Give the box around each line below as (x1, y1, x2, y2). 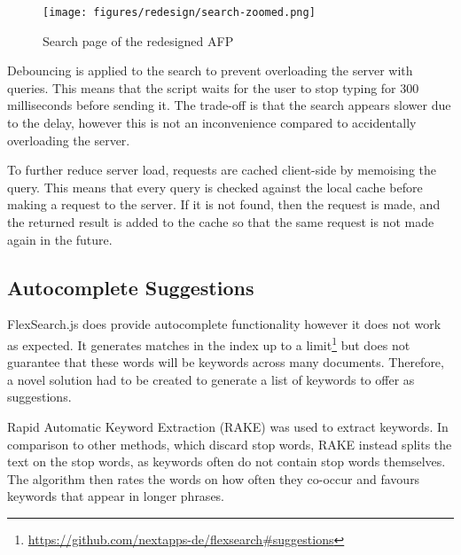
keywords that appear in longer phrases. (7, 487, 225, 505)
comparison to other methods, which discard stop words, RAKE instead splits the (7, 434, 452, 453)
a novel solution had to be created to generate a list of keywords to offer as (7, 370, 415, 388)
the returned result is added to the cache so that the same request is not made (7, 213, 434, 231)
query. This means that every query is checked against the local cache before (7, 177, 423, 196)
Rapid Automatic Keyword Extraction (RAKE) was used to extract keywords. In (7, 418, 449, 436)
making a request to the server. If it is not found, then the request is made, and (7, 195, 441, 214)
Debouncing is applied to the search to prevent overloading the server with (7, 61, 413, 80)
